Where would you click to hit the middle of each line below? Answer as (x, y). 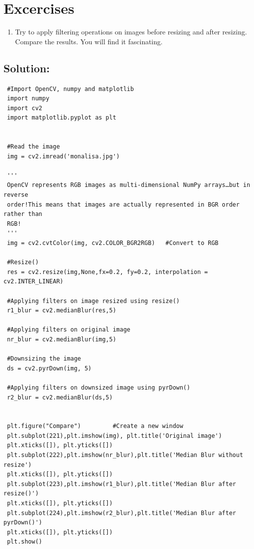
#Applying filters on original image (69, 330)
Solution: (27, 68)
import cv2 (25, 108)
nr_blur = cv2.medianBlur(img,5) (62, 339)
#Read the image (33, 147)
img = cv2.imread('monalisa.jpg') (63, 156)
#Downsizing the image (44, 359)
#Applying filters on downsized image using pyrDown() (99, 387)
